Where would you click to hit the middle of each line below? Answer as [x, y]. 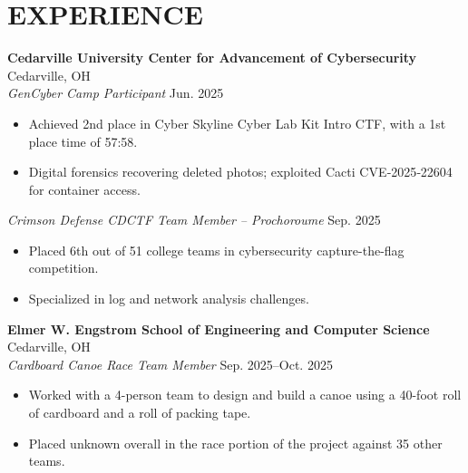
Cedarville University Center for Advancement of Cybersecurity [212, 58]
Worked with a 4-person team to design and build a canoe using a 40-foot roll [245, 395]
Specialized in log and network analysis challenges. [169, 299]
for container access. [84, 189]
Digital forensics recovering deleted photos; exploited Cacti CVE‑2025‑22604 [240, 172]
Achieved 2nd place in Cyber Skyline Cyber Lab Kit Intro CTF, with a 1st [237, 123]
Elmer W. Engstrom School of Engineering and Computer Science [219, 328]
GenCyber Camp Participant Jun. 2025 [116, 93]
